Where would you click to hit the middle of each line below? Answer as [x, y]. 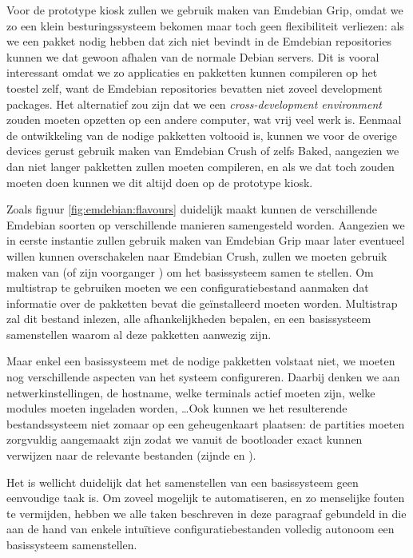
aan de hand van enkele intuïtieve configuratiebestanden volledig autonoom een [201, 529]
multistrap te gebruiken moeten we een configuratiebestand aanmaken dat [188, 287]
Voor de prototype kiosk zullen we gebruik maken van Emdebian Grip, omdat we [205, 10]
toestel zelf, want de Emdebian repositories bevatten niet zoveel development [195, 88]
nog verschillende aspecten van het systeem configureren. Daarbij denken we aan [203, 377]
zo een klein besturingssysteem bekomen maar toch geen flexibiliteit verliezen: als [205, 25]
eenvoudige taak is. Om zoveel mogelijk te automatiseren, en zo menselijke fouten [206, 498]
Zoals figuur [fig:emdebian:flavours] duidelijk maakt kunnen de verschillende [192, 209]
